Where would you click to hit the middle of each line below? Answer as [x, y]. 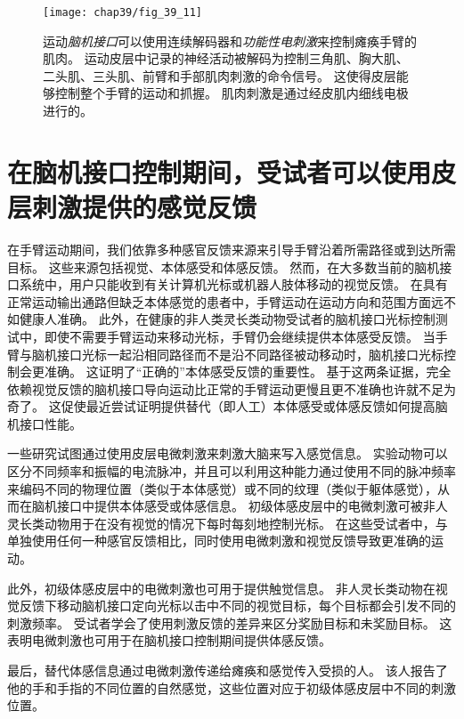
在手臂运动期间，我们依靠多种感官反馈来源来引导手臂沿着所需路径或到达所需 [232, 249]
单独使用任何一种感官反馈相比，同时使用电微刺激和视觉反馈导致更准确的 [219, 541]
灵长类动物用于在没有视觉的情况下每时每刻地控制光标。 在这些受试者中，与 [228, 523]
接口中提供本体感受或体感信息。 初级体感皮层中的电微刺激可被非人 [252, 506]
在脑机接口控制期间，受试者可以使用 [220, 171]
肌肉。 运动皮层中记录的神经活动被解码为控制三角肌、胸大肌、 [226, 58]
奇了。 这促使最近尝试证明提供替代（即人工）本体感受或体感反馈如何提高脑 [228, 406]
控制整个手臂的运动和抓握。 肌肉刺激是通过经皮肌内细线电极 [232, 93]
